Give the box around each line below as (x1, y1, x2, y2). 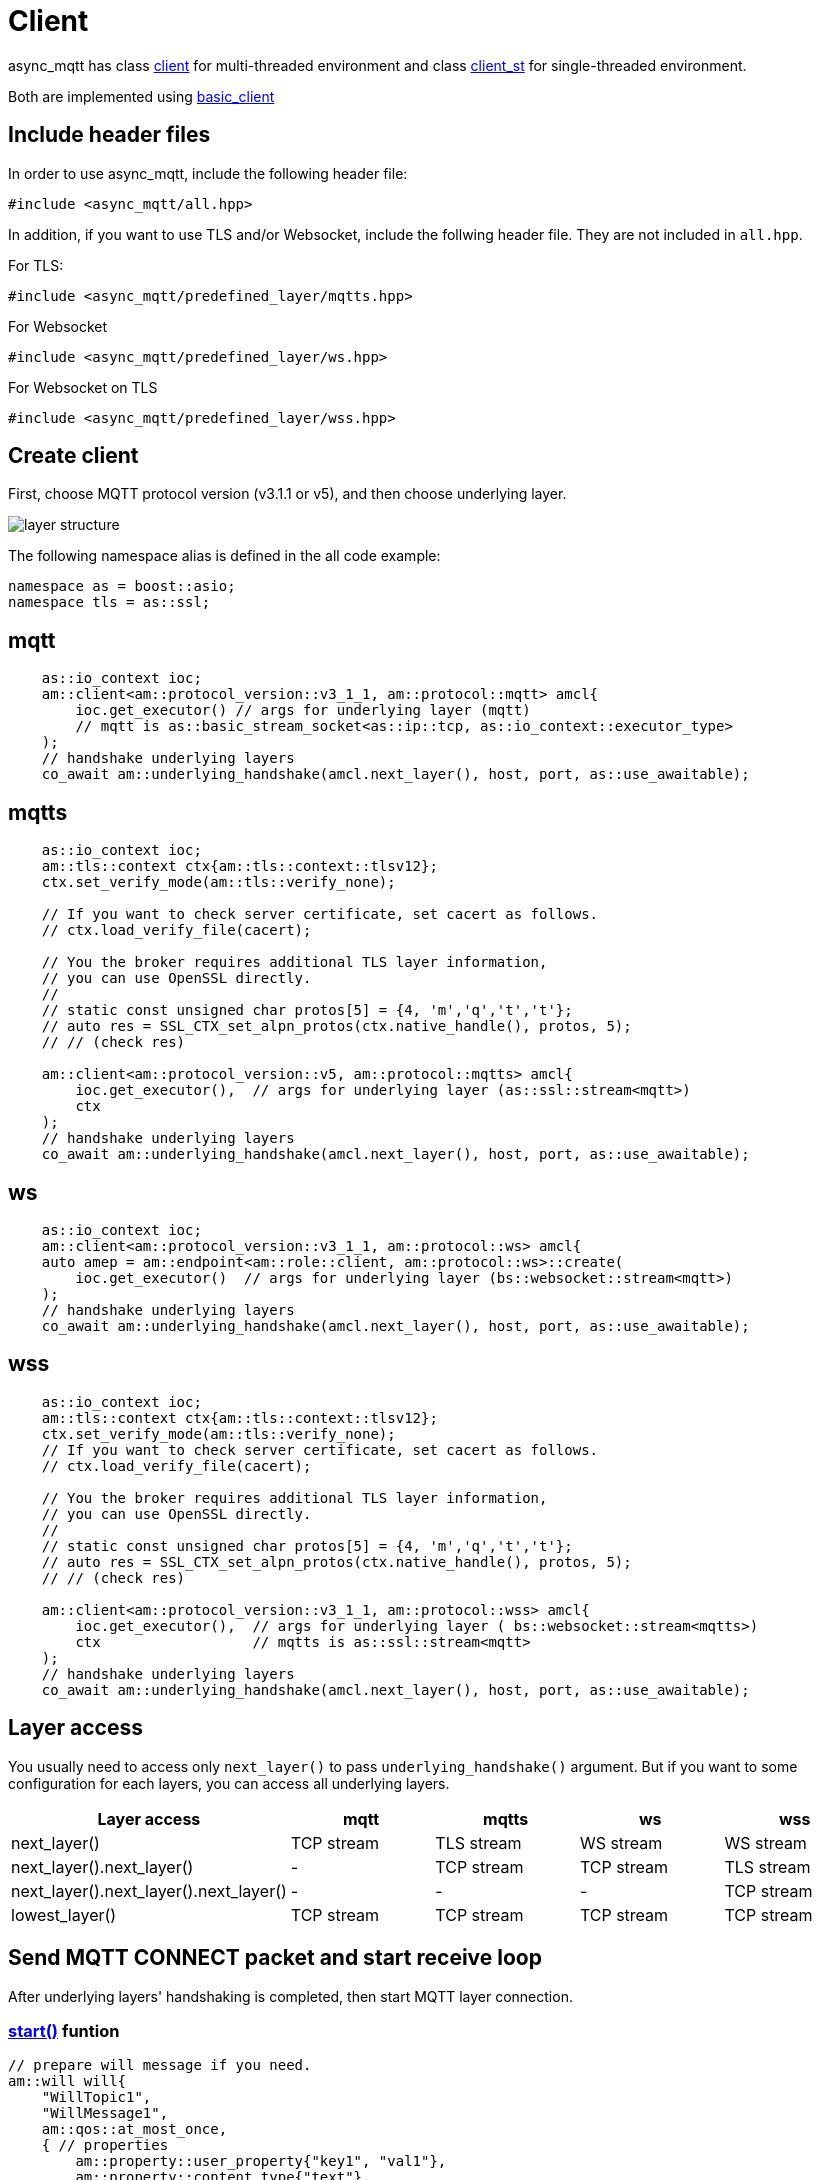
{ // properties (41, 2137, 169, 2154)
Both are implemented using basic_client (8, 87, 275, 105)
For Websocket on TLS (8, 378, 158, 396)
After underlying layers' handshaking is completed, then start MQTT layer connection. (8, 1987, 573, 2005)
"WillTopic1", (41, 2089, 152, 2106)
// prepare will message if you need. (8, 2057, 312, 2074)
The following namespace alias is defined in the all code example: (8, 547, 441, 565)
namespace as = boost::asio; (8, 578, 236, 595)
